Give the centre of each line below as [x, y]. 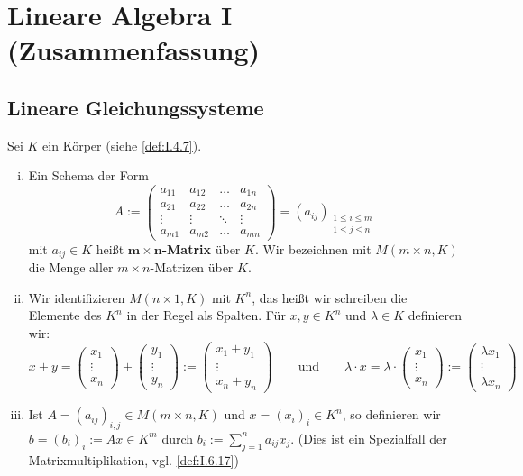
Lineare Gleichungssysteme [136, 107]
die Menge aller [71, 266]
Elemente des [65, 315]
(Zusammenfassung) [134, 50]
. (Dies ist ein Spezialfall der [369, 438]
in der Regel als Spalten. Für [206, 315]
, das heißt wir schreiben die [330, 297]
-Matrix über [201, 248]
